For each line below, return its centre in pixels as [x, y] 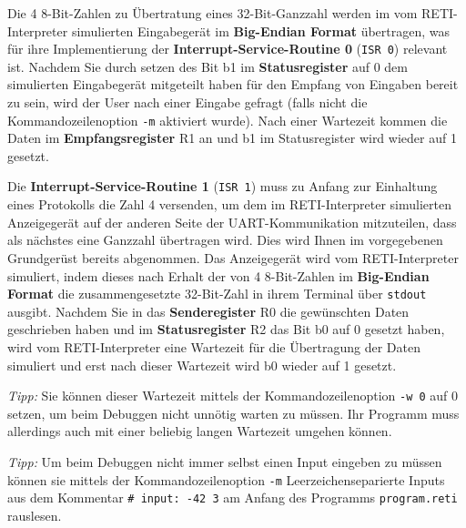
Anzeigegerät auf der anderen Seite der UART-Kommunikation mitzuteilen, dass [232, 222]
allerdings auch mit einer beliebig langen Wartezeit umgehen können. [200, 431]
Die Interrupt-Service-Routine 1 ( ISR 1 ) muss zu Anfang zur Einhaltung [223, 186]
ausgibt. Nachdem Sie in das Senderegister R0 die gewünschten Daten [208, 311]
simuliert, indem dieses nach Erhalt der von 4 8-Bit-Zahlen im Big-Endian [218, 275]
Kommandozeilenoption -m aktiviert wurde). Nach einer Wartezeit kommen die [228, 120]
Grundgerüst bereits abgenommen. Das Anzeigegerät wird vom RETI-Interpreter [233, 257]
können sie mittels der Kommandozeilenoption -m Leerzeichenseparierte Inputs [226, 479]
